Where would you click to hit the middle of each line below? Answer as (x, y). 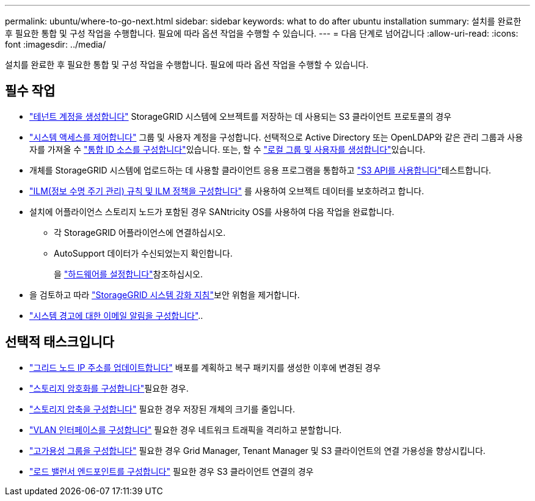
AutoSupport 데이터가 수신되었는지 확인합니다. (143, 253)
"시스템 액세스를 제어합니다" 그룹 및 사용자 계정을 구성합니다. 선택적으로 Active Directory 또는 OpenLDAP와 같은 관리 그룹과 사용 (276, 137)
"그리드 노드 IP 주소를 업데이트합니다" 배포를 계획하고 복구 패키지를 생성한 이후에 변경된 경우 (205, 367)
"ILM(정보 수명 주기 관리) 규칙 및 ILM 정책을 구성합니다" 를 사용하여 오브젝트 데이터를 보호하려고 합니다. (227, 191)
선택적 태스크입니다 (60, 342)
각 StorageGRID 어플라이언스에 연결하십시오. (140, 232)
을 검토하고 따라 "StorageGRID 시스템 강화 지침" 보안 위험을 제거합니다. (165, 294)
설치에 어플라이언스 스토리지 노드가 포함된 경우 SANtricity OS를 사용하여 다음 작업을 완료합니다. (212, 211)
